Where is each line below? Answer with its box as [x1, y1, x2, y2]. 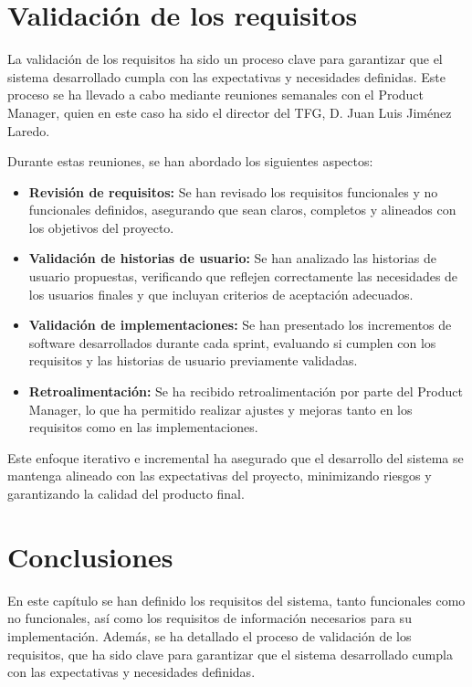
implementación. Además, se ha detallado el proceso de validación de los [7, 626, 412, 645]
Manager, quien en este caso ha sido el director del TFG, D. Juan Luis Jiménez [7, 102, 452, 122]
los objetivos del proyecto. [28, 217, 174, 237]
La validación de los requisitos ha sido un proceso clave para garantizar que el [7, 49, 443, 69]
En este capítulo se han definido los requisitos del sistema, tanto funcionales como [7, 590, 466, 609]
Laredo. [7, 121, 50, 140]
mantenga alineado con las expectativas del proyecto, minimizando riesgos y [7, 466, 432, 485]
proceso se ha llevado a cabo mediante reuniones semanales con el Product [7, 85, 425, 104]
